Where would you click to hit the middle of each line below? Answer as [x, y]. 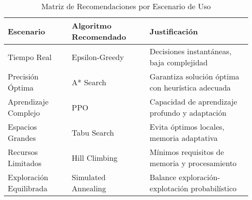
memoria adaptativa [183, 138]
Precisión [23, 76]
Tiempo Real [30, 57]
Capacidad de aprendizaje [193, 101]
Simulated [89, 177]
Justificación [174, 31]
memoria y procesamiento [193, 163]
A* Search [89, 82]
